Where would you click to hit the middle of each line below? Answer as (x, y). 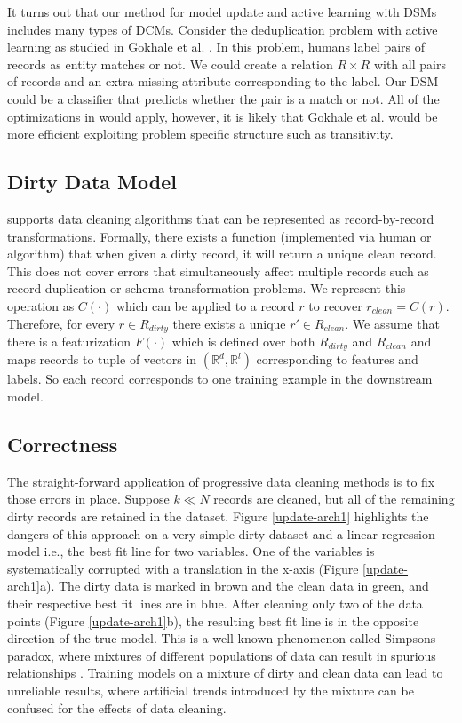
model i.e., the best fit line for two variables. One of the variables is (191, 551)
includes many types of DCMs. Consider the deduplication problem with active (223, 29)
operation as (41, 305)
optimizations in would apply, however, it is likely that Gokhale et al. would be (223, 116)
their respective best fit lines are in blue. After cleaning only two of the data (215, 603)
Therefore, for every (61, 323)
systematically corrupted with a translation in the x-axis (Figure (183, 568)
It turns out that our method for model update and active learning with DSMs (222, 12)
